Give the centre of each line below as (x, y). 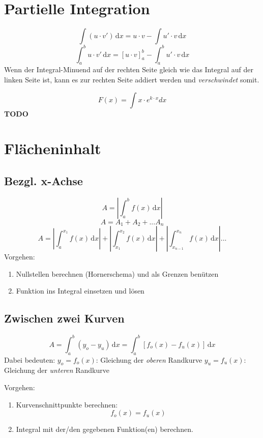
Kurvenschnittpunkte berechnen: (67, 404)
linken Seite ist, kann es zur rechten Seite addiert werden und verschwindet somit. (132, 80)
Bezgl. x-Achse (43, 180)
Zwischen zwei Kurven (64, 318)
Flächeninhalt (53, 148)
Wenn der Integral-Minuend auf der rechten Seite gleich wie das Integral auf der (129, 69)
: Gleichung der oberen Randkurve (149, 359)
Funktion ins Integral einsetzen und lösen (80, 291)
